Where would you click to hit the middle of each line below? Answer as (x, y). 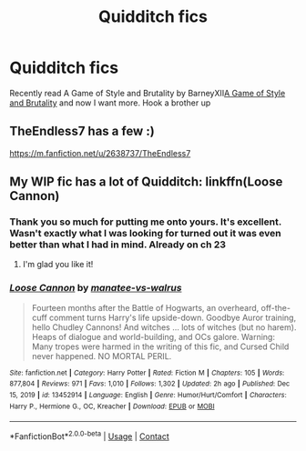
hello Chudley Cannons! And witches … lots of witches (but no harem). (164, 327)
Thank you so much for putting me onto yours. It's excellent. (146, 222)
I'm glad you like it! (58, 265)
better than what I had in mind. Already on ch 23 (117, 245)
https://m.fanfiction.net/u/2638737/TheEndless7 (100, 153)
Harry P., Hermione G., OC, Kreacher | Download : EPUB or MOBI (112, 406)
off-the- (276, 307)
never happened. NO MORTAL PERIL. (102, 356)
